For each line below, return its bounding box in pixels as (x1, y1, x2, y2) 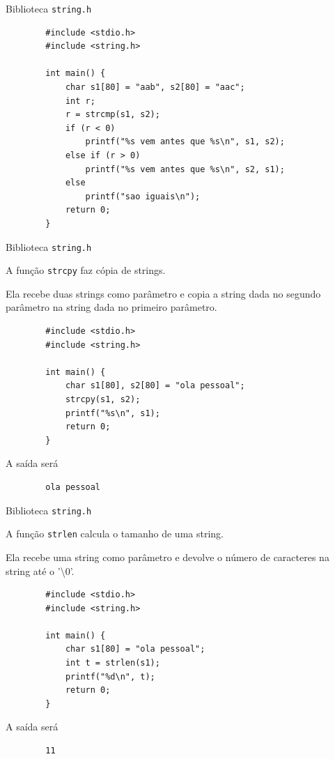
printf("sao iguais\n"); (85, 191, 201, 201)
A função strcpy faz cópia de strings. (6, 263, 166, 277)
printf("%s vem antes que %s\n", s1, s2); (85, 137, 285, 147)
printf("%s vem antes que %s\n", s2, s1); (85, 164, 285, 174)
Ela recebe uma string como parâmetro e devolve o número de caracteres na (6, 549, 329, 564)
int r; (65, 95, 95, 106)
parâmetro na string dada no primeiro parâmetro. (6, 300, 217, 314)
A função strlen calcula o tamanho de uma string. (6, 526, 224, 541)
